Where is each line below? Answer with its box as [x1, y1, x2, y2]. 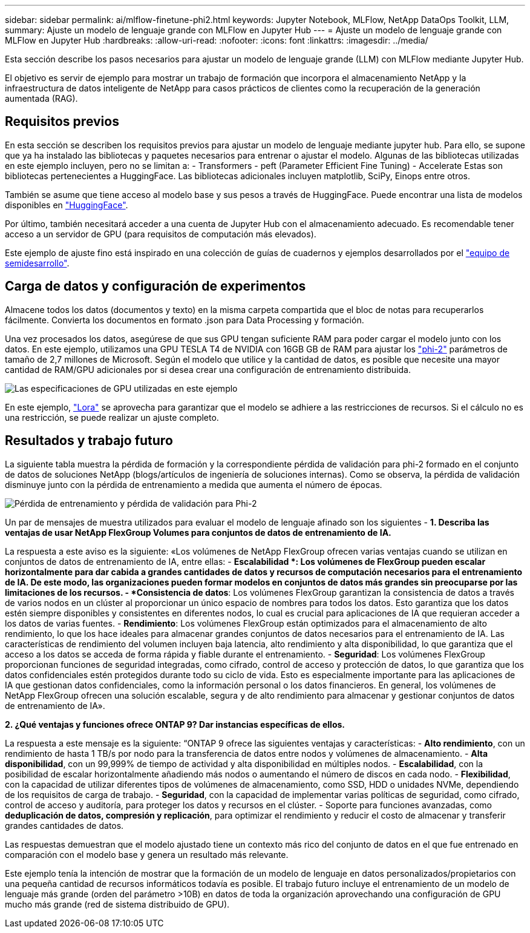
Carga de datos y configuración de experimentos [5, 279, 306, 294]
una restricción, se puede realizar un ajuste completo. [5, 412, 219, 423]
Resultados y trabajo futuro [5, 433, 173, 449]
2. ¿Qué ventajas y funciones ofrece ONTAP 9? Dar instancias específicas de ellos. [5, 719, 345, 730]
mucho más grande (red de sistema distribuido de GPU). [5, 898, 230, 909]
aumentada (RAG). [5, 93, 78, 104]
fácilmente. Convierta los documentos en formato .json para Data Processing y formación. [5, 314, 364, 325]
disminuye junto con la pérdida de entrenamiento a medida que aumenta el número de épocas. [5, 479, 382, 490]
